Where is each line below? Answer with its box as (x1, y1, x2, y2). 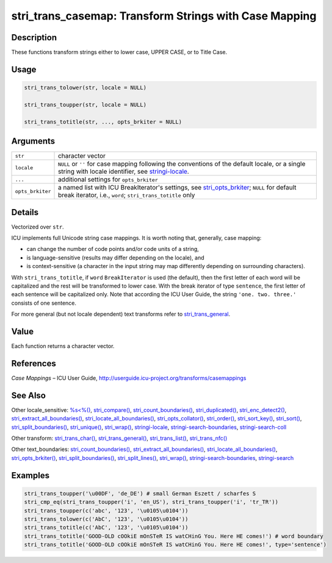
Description (11, 32, 57, 43)
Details (11, 207, 39, 218)
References (11, 358, 56, 369)
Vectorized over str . (11, 223, 64, 230)
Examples (11, 470, 50, 481)
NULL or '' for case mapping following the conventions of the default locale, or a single (58, 160, 306, 168)
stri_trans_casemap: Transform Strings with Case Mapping (11, 9, 317, 23)
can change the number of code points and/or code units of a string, (26, 246, 200, 253)
